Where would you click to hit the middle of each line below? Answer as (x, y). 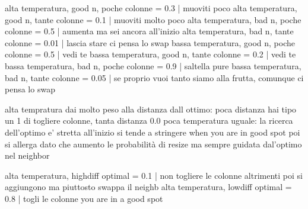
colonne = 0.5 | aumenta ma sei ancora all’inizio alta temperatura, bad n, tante (149, 31)
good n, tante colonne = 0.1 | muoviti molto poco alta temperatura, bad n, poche (153, 19)
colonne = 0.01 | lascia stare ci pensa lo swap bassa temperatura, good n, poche (150, 42)
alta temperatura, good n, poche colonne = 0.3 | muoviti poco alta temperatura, (151, 8)
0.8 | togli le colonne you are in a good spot (84, 198)
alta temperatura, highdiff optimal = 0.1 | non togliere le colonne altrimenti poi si (154, 175)
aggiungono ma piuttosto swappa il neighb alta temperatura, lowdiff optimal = (148, 187)
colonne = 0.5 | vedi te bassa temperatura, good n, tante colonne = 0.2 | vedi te (150, 54)
